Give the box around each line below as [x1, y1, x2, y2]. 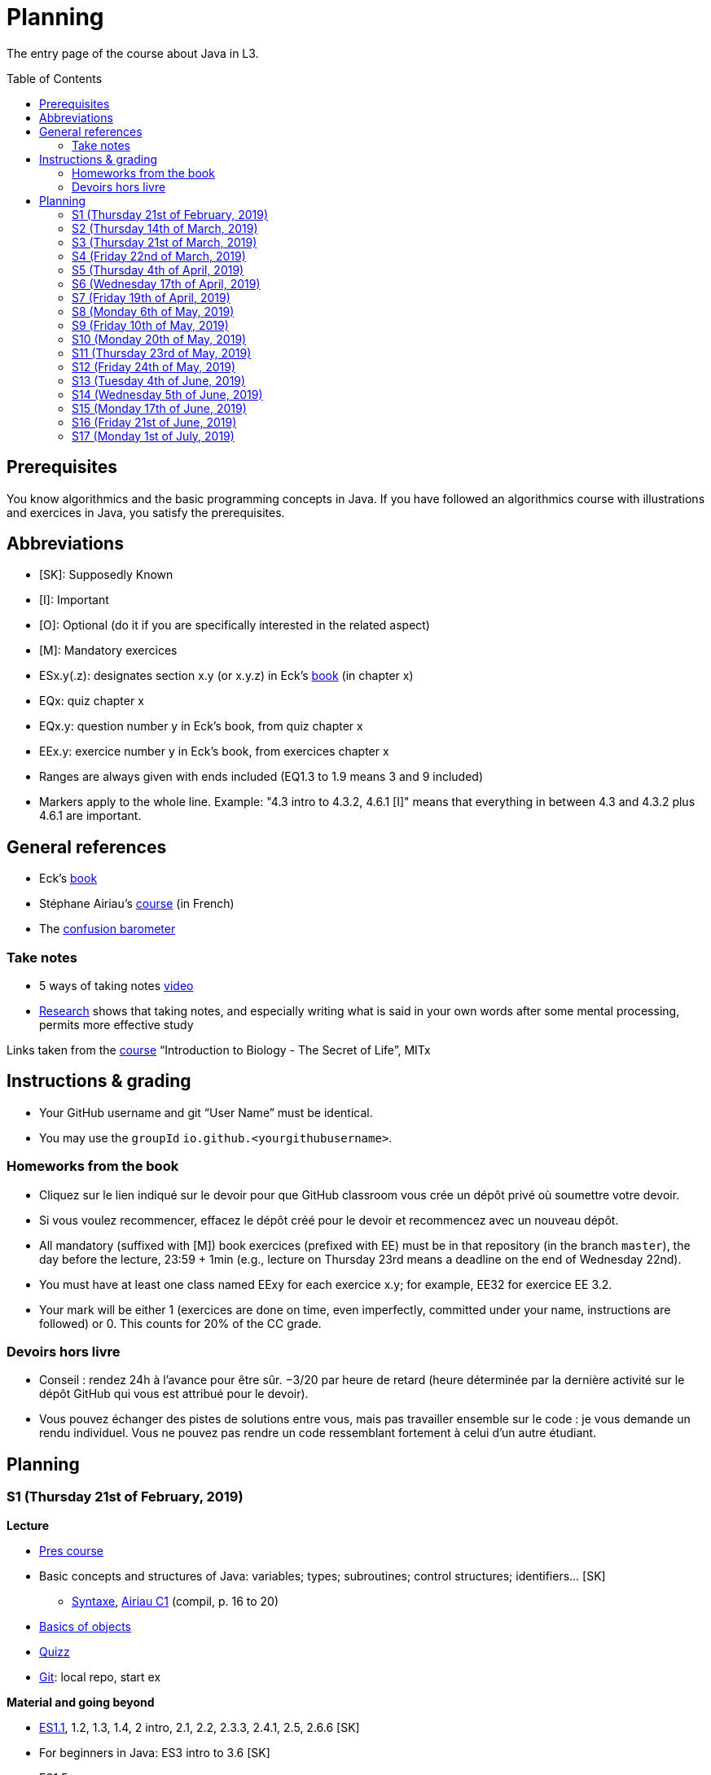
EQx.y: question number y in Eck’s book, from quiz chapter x [39, 719, 363, 734]
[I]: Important [39, 593, 109, 607]
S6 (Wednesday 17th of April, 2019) [72, 276, 261, 291]
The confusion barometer [39, 922, 176, 936]
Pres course [39, 1543, 103, 1558]
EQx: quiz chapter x [39, 694, 144, 708]
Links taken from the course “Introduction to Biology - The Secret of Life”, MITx [7, 1043, 431, 1058]
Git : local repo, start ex [39, 1669, 161, 1684]
